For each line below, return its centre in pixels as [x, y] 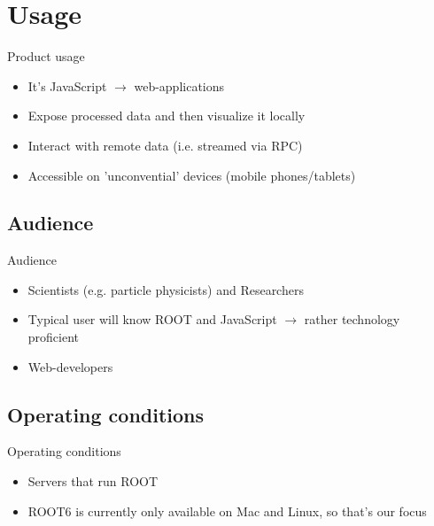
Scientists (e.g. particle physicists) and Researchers [166, 289]
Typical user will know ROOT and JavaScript [152, 319]
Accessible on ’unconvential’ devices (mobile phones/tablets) [192, 175]
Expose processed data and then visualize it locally [167, 116]
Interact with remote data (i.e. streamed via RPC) [165, 145]
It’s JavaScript [67, 85]
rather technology [352, 319]
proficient [54, 337]
